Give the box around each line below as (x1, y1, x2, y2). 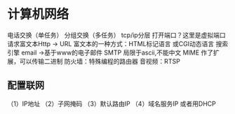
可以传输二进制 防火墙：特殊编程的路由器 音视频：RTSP (19, 57, 180, 65)
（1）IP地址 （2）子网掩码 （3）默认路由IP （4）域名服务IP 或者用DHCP (7, 99, 216, 108)
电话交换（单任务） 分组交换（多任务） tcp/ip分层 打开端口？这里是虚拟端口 (7, 31, 226, 39)
